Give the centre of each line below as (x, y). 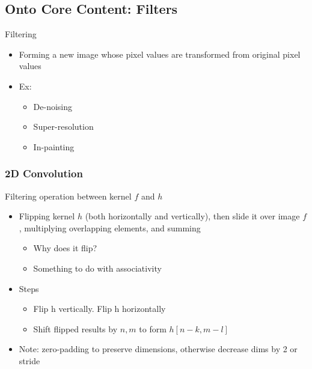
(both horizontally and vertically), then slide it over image (192, 216)
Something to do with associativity (97, 268)
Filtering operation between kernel (68, 196)
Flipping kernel (47, 216)
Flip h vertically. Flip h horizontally (99, 309)
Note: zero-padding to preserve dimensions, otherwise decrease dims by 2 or (158, 349)
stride (29, 360)
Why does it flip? (65, 248)
